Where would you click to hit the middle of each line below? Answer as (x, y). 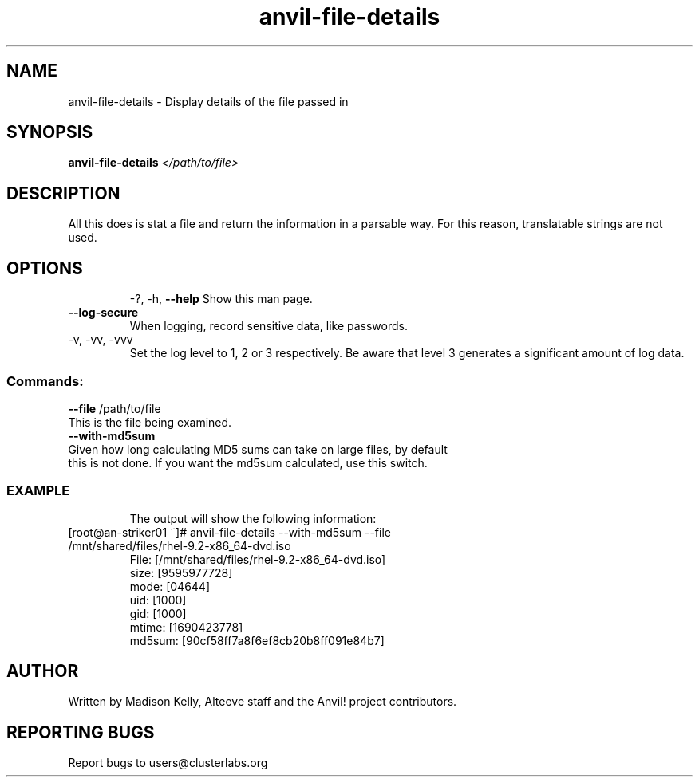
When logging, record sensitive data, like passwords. (269, 326)
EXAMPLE (38, 491)
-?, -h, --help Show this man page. (221, 299)
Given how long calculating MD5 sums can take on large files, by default (258, 449)
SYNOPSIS (50, 132)
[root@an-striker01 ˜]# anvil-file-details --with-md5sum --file (229, 532)
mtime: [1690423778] (186, 627)
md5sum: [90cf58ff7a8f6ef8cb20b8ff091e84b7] (257, 640)
